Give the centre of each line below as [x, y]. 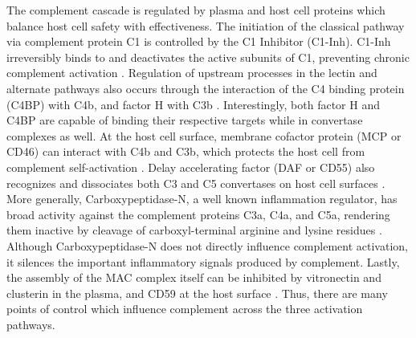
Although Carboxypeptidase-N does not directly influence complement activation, [207, 245]
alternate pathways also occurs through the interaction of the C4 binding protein [206, 88]
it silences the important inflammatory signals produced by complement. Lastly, [203, 261]
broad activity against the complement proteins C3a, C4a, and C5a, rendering [198, 214]
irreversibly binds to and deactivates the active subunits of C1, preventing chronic [208, 57]
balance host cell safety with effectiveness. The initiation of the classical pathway [206, 25]
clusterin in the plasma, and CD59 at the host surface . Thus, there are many [197, 293]
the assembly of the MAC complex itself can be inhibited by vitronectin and [194, 277]
